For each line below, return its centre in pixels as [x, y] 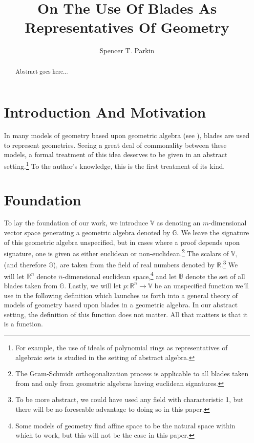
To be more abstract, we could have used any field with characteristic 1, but [129, 399]
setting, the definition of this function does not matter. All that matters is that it [126, 314]
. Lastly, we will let [93, 285]
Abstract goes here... [42, 71]
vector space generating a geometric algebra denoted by [87, 232]
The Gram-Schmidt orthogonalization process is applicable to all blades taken [132, 373]
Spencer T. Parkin [127, 50]
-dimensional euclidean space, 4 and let [120, 275]
